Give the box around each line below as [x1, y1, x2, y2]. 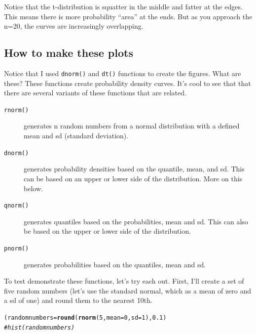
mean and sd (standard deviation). [24, 130, 129, 141]
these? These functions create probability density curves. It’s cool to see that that [4, 78, 251, 88]
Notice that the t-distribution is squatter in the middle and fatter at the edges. [4, 1, 243, 11]
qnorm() [4, 202, 29, 209]
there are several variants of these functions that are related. [4, 87, 186, 98]
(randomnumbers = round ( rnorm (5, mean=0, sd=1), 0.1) [4, 314, 167, 321]
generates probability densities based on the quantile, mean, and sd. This [24, 164, 245, 174]
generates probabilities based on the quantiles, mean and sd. [24, 259, 206, 269]
